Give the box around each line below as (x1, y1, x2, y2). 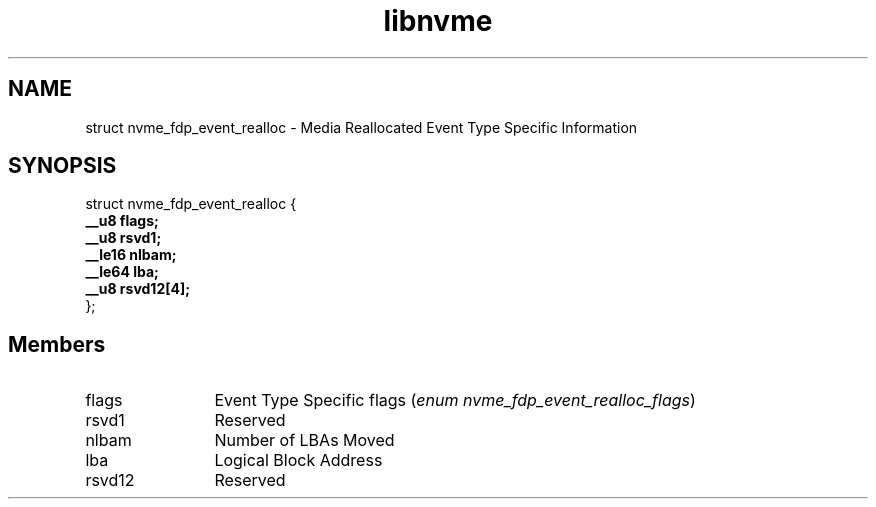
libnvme (383, 4, 493, 38)
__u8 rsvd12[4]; (85, 280, 191, 298)
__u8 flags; (85, 212, 159, 230)
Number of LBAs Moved (214, 430, 395, 451)
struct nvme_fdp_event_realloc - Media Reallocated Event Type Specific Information (85, 118, 638, 136)
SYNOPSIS (8, 153, 117, 179)
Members (8, 331, 106, 357)
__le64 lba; (85, 263, 159, 281)
